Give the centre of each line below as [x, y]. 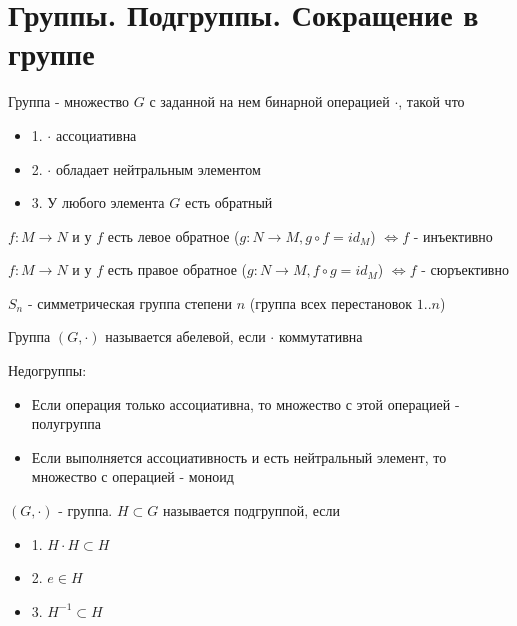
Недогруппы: [47, 370]
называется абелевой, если [185, 336]
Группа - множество [69, 101]
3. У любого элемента [98, 202]
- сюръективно [465, 269]
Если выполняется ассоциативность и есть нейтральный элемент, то [239, 456]
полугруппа [66, 423]
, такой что [431, 101]
